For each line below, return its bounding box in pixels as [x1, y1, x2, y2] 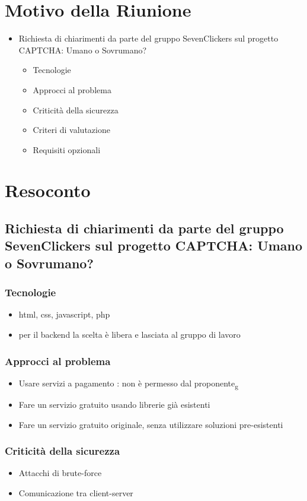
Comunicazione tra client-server [18, 486, 133, 499]
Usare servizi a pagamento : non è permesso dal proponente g [18, 376, 239, 391]
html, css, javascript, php [18, 308, 110, 321]
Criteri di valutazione [33, 123, 110, 136]
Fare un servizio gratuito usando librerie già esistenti [18, 398, 210, 410]
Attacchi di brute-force [18, 467, 102, 479]
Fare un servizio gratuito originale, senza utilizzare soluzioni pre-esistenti [18, 418, 283, 430]
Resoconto [5, 178, 91, 202]
